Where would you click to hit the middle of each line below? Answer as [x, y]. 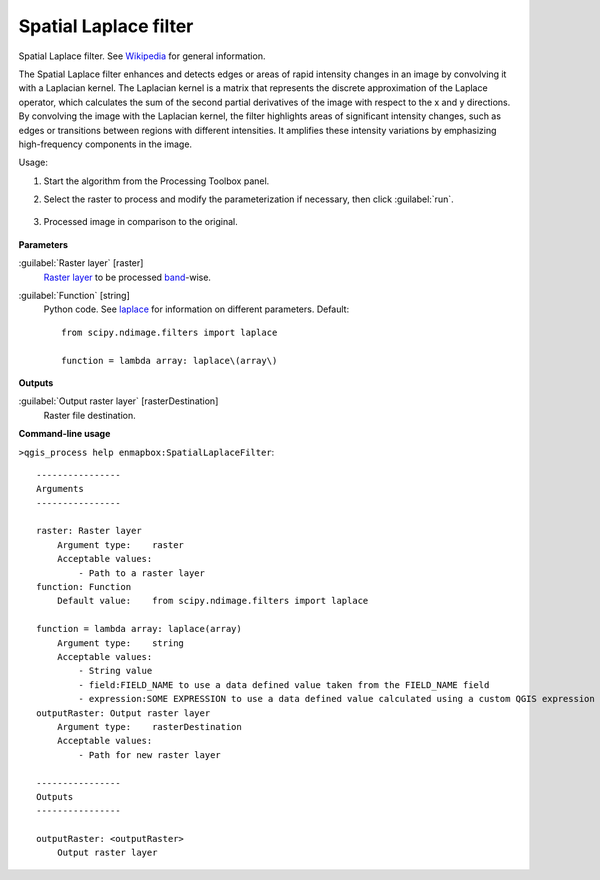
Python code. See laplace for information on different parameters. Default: [196, 309]
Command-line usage [64, 434]
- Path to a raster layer [141, 573]
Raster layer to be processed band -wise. [127, 277]
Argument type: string [120, 643]
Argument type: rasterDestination [149, 726]
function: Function [84, 587]
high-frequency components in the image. [105, 144]
